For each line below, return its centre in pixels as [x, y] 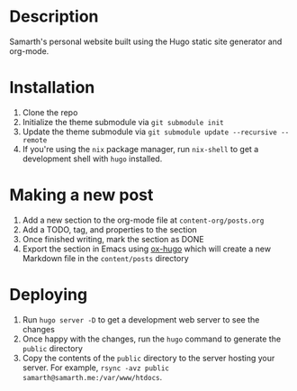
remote [35, 140]
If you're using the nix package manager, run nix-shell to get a [140, 149]
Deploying [49, 295]
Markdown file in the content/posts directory [105, 258]
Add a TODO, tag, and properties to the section [110, 229]
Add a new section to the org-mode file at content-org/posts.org [143, 220]
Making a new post [81, 195]
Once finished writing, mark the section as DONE [113, 239]
